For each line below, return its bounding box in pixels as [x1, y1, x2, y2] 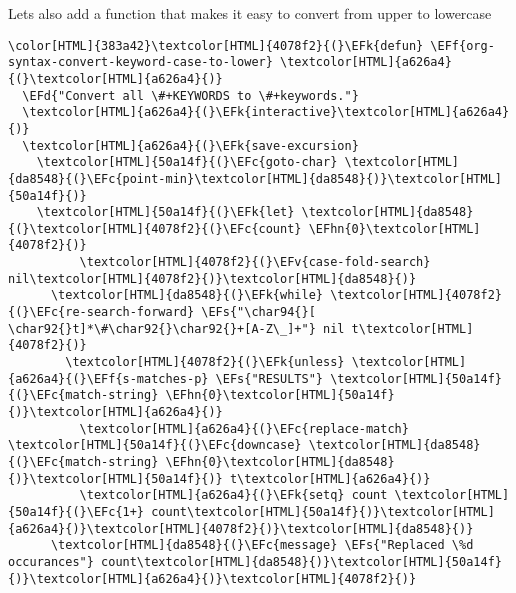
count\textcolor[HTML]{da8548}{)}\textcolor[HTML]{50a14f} [101, 554, 502, 569]
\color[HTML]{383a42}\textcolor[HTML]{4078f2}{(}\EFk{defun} [8, 38, 424, 53]
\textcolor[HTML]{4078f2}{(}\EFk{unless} [65, 355, 345, 370]
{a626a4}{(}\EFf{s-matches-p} [8, 371, 209, 386]
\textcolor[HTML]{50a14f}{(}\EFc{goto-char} [36, 155, 338, 170]
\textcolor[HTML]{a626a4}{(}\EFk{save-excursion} [22, 138, 359, 153]
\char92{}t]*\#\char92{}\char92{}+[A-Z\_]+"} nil [8, 321, 345, 336]
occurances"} [8, 554, 94, 569]
